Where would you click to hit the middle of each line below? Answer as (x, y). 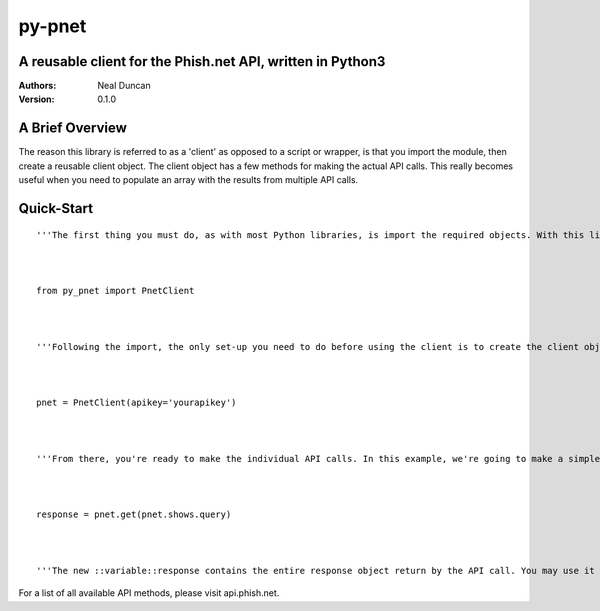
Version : (36, 99)
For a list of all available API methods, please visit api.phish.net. (149, 593)
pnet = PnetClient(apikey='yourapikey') (136, 403)
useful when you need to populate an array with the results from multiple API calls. (188, 180)
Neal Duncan (124, 86)
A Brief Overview (72, 128)
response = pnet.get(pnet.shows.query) (134, 514)
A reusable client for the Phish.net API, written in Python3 (202, 61)
